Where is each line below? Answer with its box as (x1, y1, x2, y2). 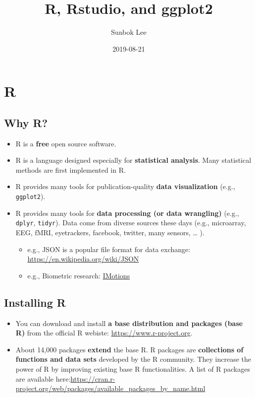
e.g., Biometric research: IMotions (27, 270, 130, 280)
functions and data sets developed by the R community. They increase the (15, 354, 252, 364)
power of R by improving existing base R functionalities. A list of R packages (15, 363, 250, 374)
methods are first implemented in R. (15, 164, 126, 175)
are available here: (15, 373, 71, 384)
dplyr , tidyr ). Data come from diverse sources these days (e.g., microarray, (15, 217, 246, 228)
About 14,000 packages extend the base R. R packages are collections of (15, 344, 244, 354)
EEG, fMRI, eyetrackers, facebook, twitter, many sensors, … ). (15, 227, 204, 237)
